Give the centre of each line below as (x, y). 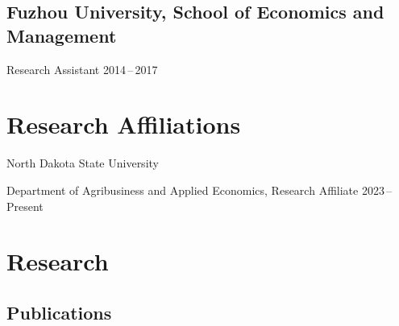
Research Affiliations (124, 124)
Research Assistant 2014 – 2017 (82, 69)
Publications (59, 312)
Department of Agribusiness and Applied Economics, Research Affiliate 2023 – (199, 190)
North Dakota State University (83, 163)
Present (25, 206)
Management (62, 35)
